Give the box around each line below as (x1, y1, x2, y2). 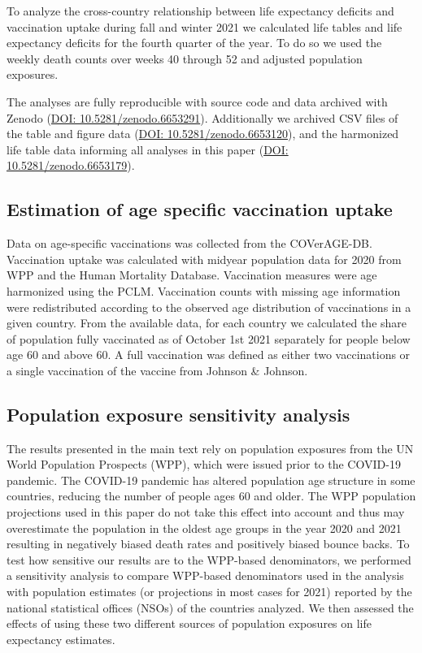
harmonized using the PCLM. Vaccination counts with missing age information (7, 282, 401, 299)
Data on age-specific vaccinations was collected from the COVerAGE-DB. (7, 235, 372, 252)
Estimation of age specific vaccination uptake (7, 197, 393, 222)
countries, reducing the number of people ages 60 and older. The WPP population (7, 487, 416, 504)
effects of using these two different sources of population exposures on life (7, 615, 372, 632)
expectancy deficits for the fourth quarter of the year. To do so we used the (7, 34, 382, 51)
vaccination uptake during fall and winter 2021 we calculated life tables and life (7, 18, 402, 35)
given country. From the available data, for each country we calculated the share (7, 314, 407, 331)
